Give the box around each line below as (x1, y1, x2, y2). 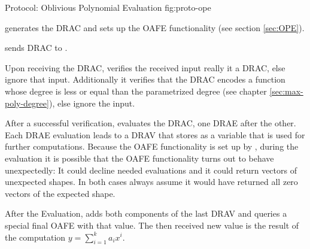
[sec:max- (269, 84, 303, 97)
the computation (5, 230, 66, 243)
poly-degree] (5, 96, 49, 109)
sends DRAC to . (5, 41, 68, 54)
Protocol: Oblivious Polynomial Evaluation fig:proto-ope (5, 1, 211, 13)
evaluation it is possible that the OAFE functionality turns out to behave (5, 151, 274, 164)
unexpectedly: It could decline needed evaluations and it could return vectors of (5, 163, 297, 176)
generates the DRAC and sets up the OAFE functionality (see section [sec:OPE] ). (5, 21, 305, 34)
